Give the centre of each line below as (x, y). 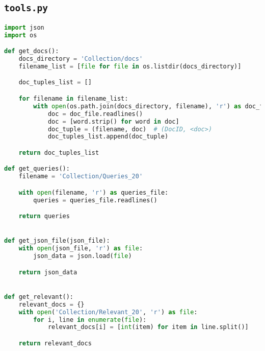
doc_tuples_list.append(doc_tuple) (108, 137)
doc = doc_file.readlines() (95, 114)
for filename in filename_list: (73, 99)
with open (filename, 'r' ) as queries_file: (94, 192)
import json (24, 27)
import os (21, 35)
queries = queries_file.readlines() (95, 200)
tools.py (26, 8)
